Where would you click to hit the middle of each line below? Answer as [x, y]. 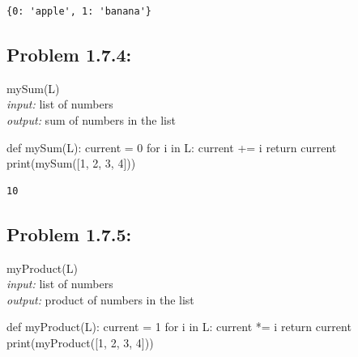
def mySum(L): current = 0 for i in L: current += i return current [172, 147]
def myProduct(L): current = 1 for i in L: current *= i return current [179, 327]
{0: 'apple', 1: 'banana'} [79, 11]
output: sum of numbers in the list [91, 119]
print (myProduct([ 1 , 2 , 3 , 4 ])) [80, 342]
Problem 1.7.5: [69, 234]
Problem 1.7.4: [69, 54]
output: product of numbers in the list [100, 299]
